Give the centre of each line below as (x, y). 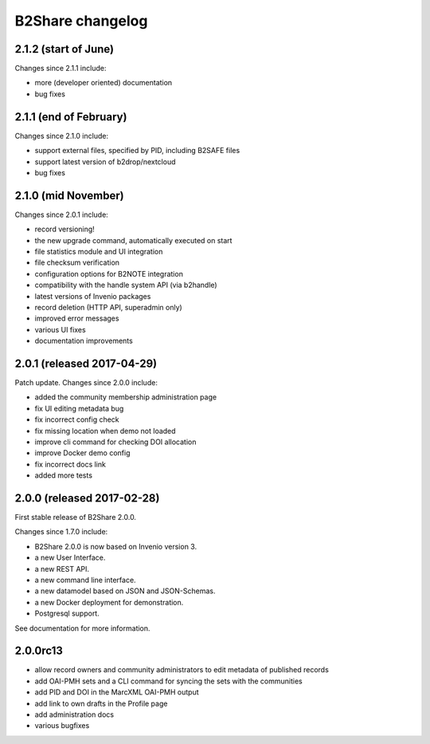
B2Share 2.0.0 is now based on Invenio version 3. (116, 546)
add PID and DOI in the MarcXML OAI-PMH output (117, 692)
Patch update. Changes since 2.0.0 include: (86, 383)
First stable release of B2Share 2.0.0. (76, 518)
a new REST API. (62, 569)
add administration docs (74, 714)
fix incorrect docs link (70, 464)
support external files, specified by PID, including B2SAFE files (137, 151)
